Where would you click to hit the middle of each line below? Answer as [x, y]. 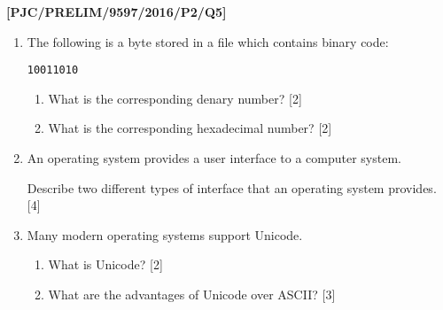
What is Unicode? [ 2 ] [105, 264]
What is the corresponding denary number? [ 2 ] [175, 98]
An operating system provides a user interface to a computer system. [214, 158]
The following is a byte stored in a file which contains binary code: [208, 41]
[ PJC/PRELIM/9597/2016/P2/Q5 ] [117, 12]
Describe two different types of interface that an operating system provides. [232, 187]
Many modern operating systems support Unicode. [165, 234]
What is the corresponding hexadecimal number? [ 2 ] [190, 128]
